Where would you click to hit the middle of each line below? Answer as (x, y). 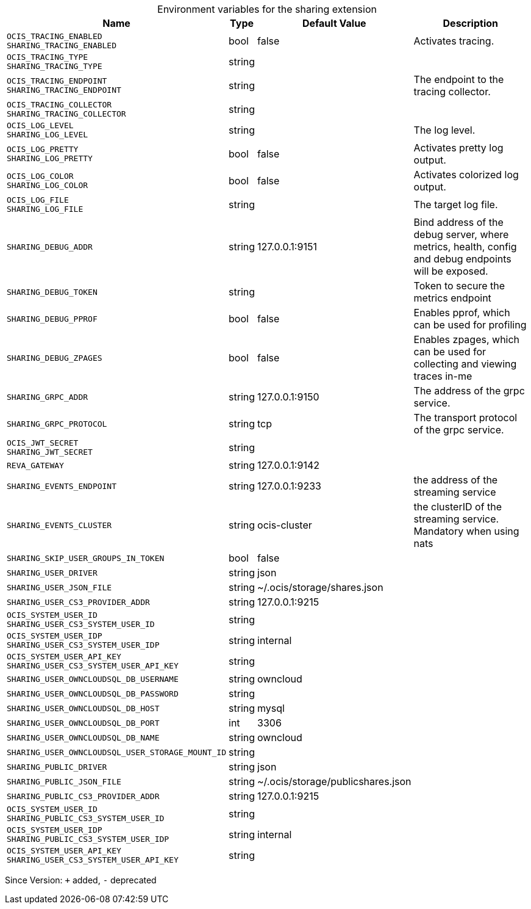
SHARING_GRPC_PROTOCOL (57, 424)
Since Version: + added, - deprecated (81, 880)
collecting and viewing (465, 364)
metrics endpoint (452, 298)
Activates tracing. (454, 41)
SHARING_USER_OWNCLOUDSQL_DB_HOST (83, 708)
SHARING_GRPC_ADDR (48, 397)
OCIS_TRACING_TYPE (48, 57)
